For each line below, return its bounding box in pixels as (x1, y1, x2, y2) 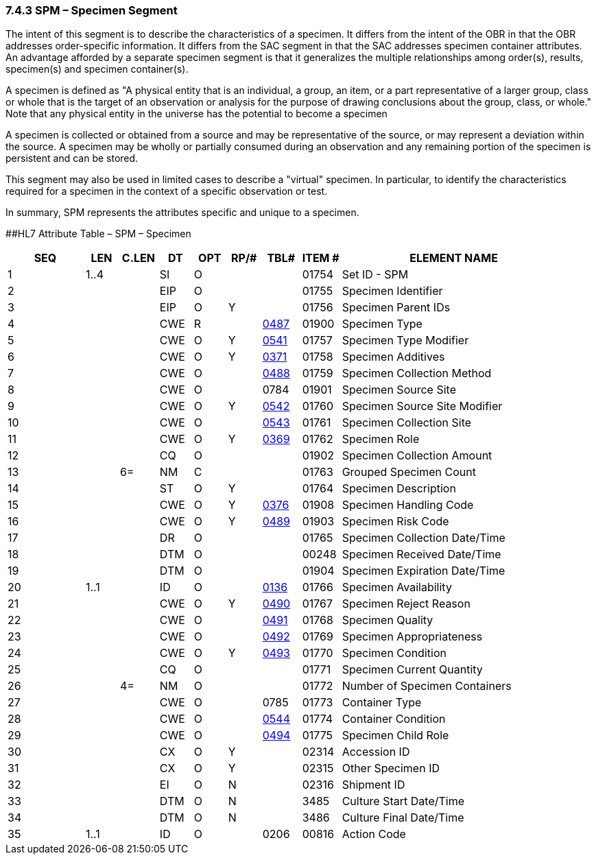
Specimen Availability (342, 580, 452, 595)
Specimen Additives (342, 350, 445, 364)
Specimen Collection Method (342, 366, 492, 381)
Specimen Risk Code (342, 514, 449, 529)
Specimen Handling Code (342, 498, 474, 512)
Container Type (342, 695, 422, 710)
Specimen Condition (342, 646, 446, 660)
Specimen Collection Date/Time (342, 531, 505, 545)
